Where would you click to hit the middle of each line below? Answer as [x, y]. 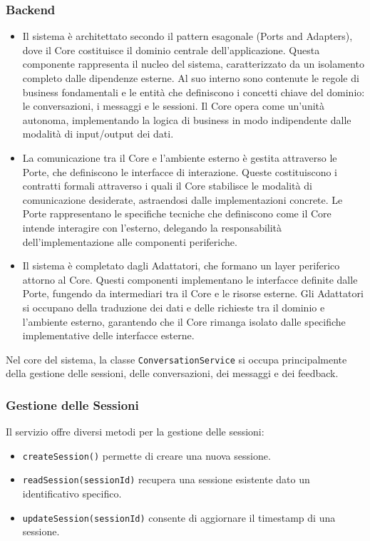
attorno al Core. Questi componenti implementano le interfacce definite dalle [190, 279]
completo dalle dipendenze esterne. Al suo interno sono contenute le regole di [191, 78]
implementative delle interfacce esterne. [108, 335]
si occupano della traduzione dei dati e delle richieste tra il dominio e [174, 307]
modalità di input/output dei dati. [98, 134]
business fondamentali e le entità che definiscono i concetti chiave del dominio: [194, 92]
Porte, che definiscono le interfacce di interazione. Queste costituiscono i [180, 171]
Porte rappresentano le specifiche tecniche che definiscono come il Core [177, 213]
